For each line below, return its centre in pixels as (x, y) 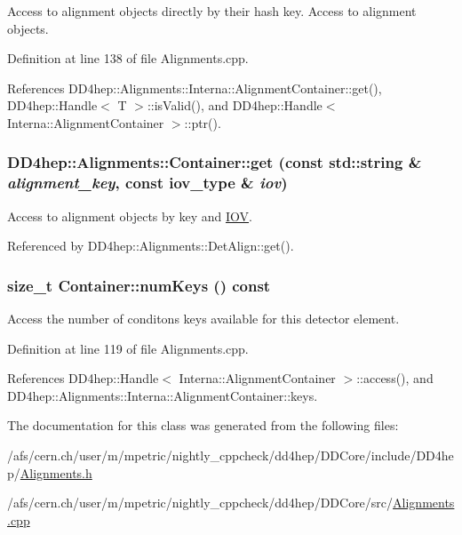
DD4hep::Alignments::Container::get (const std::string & (215, 162)
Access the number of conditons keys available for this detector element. (203, 319)
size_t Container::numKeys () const (139, 285)
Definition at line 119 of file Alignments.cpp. (128, 348)
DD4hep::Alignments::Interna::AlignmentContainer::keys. (163, 395)
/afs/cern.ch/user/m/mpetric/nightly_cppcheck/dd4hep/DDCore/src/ (200, 503)
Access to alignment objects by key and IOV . (130, 216)
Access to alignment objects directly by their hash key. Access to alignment (212, 11)
